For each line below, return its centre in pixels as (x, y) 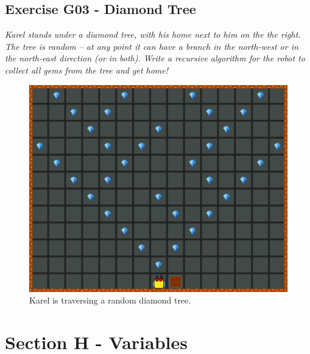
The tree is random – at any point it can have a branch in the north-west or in (152, 46)
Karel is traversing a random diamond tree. (110, 300)
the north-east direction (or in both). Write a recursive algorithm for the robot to (155, 58)
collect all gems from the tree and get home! (87, 70)
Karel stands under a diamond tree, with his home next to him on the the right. (153, 34)
